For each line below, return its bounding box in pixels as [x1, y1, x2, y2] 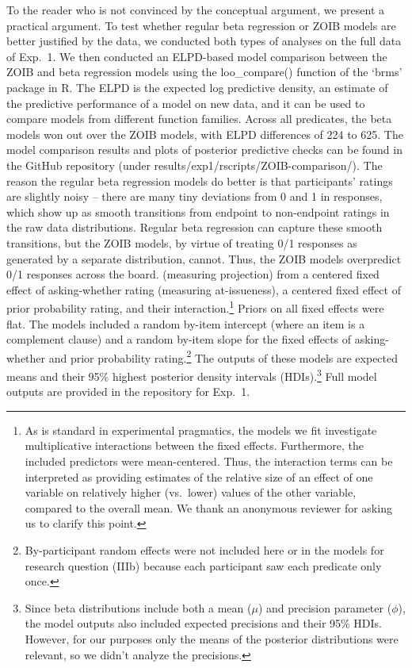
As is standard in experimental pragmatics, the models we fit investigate [25, 421, 377, 438]
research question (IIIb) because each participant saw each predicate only [25, 557, 382, 574]
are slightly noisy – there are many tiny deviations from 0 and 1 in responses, [6, 188, 383, 205]
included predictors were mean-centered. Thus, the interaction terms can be [25, 453, 393, 469]
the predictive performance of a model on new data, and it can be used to [6, 94, 365, 111]
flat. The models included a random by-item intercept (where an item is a [6, 315, 365, 332]
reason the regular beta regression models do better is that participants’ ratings [6, 172, 393, 189]
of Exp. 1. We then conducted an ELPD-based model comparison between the [6, 48, 387, 64]
